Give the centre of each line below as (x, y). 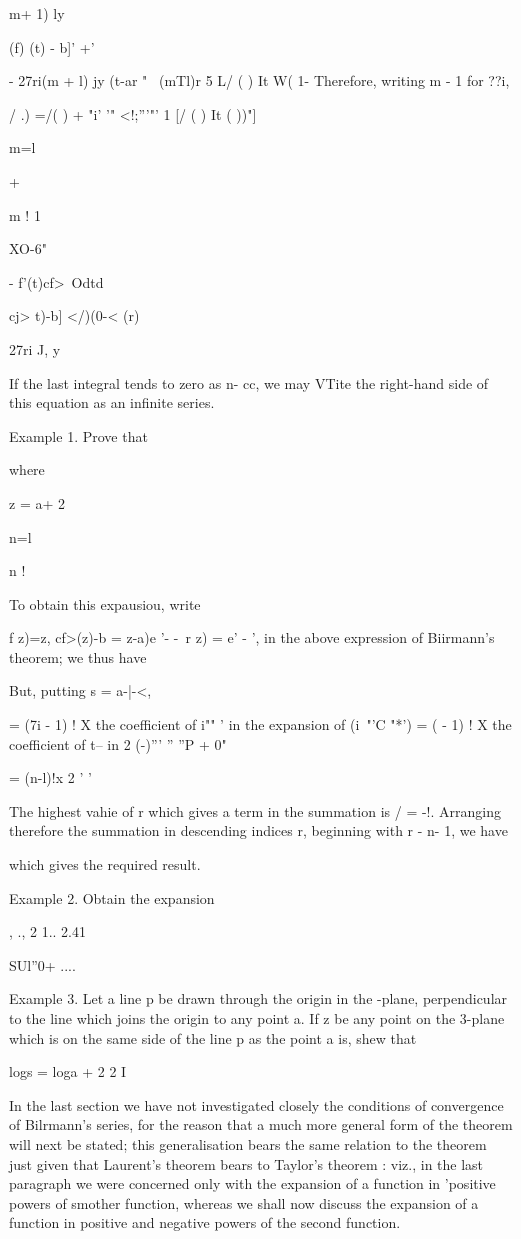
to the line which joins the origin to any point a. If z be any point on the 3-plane (257, 1018)
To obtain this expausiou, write (105, 603)
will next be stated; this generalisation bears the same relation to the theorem (248, 1143)
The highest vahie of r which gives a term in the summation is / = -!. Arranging (255, 810)
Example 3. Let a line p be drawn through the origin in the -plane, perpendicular (258, 998)
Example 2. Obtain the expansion (112, 897)
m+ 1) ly (37, 13)
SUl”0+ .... (42, 964)
